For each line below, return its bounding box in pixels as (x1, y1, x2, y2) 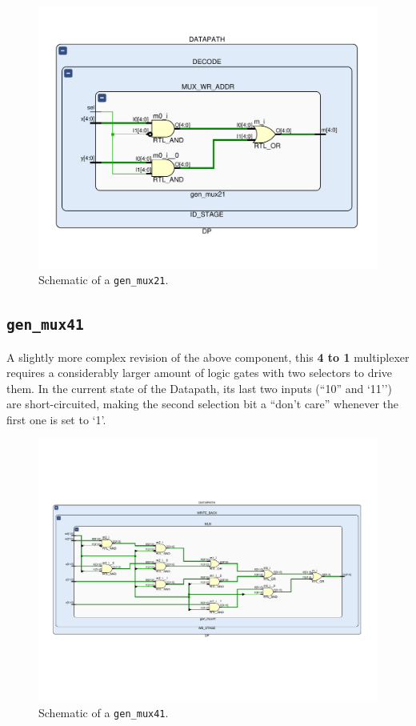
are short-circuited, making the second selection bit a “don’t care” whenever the (6, 395, 398, 412)
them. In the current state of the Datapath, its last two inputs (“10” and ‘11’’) (6, 379, 393, 396)
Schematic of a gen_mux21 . (38, 271, 169, 288)
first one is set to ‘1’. (6, 411, 106, 427)
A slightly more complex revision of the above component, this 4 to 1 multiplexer (6, 348, 410, 365)
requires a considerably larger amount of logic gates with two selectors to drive (6, 364, 393, 381)
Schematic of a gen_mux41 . (38, 704, 169, 720)
